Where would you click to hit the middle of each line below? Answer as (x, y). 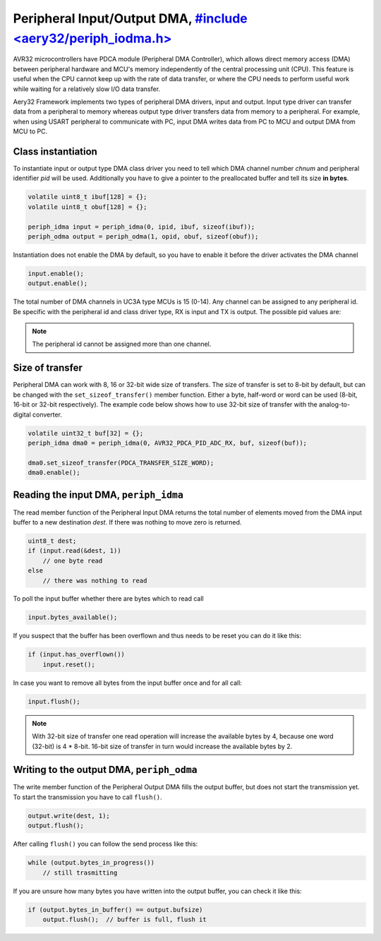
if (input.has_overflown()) (76, 654)
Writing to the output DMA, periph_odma (105, 770)
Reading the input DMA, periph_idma (98, 495)
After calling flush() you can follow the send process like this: (105, 844)
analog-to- (334, 404)
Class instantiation (55, 151)
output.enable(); (58, 283)
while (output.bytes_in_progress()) (91, 863)
